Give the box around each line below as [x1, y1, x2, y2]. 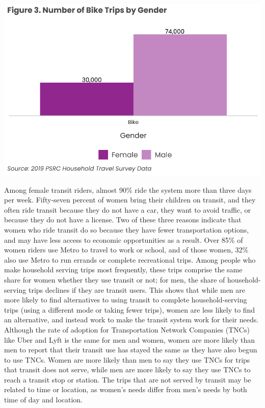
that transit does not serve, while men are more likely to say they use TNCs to [4, 364, 251, 375]
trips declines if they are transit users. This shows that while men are [28, 284, 246, 295]
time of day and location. [4, 394, 83, 405]
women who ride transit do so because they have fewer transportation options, [4, 224, 249, 235]
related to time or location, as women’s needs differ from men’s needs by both [4, 384, 247, 395]
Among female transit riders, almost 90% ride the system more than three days [4, 184, 252, 195]
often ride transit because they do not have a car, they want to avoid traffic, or [4, 204, 251, 215]
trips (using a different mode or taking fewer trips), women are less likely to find [4, 304, 255, 315]
